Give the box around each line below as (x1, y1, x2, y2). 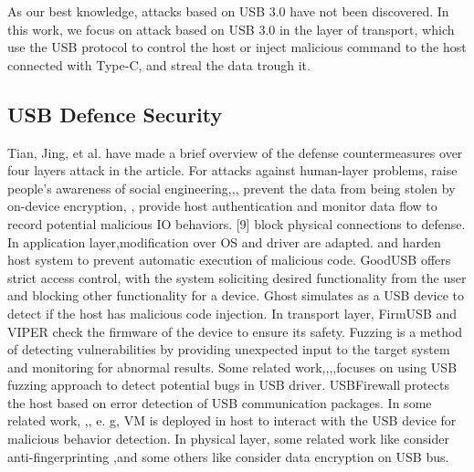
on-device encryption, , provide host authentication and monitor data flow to (7, 196, 437, 215)
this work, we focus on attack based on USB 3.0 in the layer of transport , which (7, 19, 455, 38)
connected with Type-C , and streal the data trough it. (7, 55, 311, 74)
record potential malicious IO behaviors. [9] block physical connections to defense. (7, 214, 466, 233)
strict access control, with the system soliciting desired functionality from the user (7, 267, 467, 287)
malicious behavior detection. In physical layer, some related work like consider (7, 429, 449, 448)
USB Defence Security (7, 100, 223, 128)
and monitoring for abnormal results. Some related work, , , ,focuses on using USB (7, 357, 458, 376)
